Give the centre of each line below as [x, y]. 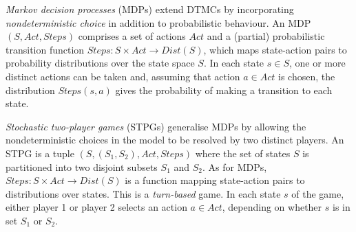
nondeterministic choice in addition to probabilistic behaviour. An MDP [158, 22]
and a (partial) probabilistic [266, 36]
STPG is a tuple [40, 153]
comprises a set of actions [132, 36]
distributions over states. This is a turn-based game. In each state [143, 193]
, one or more [317, 63]
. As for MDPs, [235, 166]
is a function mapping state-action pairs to [215, 180]
